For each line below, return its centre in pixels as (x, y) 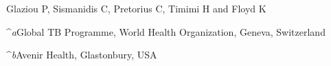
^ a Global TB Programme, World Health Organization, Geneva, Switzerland (166, 31)
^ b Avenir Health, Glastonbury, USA (82, 55)
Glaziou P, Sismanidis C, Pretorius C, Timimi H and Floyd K (136, 8)
